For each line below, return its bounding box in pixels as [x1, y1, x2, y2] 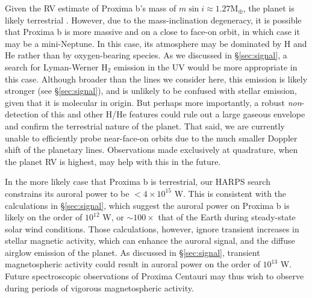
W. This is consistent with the [174, 187, 287, 199]
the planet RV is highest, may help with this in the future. [5, 155, 221, 167]
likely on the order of [5, 211, 83, 223]
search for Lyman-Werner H [5, 60, 108, 73]
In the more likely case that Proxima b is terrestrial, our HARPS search [5, 175, 270, 188]
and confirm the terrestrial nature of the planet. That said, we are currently [5, 119, 285, 132]
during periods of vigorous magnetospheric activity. [5, 281, 194, 294]
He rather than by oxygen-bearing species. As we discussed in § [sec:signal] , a [5, 49, 287, 61]
